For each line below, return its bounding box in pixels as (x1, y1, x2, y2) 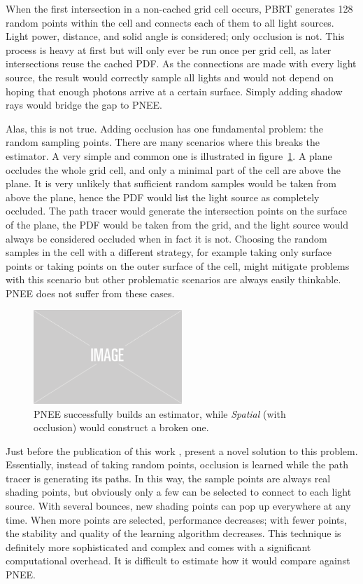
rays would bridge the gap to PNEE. (6, 97, 162, 112)
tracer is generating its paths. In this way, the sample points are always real (6, 470, 331, 485)
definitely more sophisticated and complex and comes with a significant (6, 539, 311, 554)
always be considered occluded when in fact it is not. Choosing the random (6, 231, 327, 245)
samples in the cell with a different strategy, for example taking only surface (6, 245, 332, 259)
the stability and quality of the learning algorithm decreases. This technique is (6, 526, 341, 541)
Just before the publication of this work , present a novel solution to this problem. (6, 443, 358, 458)
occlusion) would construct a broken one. (34, 420, 209, 435)
